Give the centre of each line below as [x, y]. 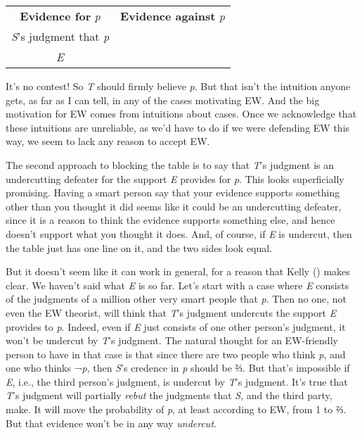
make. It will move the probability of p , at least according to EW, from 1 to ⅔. [176, 409]
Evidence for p [60, 16]
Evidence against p [173, 16]
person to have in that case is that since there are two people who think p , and [176, 354]
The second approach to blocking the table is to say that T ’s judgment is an [170, 164]
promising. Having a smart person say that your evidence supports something [173, 193]
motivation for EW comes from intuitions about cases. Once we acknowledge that [181, 114]
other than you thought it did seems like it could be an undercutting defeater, [174, 206]
